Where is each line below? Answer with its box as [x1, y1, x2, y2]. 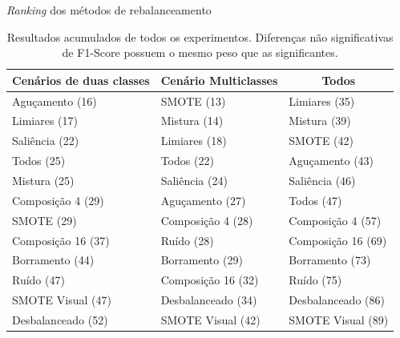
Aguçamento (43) [289, 152, 374, 169]
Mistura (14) [160, 112, 224, 129]
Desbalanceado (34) [160, 292, 257, 308]
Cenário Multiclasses [160, 71, 278, 88]
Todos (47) [289, 191, 342, 208]
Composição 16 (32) [160, 272, 259, 288]
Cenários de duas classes [12, 71, 150, 88]
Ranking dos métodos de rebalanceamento [6, 2, 212, 18]
